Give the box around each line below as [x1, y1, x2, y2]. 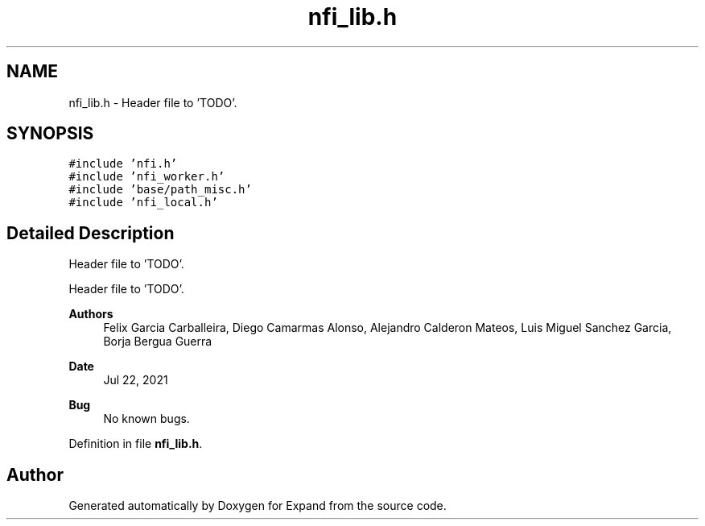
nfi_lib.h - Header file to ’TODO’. [68, 95, 237, 110]
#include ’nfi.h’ [68, 157, 178, 171]
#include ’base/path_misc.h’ [68, 183, 252, 197]
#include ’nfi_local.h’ [68, 196, 218, 209]
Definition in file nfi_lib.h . [68, 437, 203, 451]
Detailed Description [6, 222, 175, 243]
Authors [68, 307, 113, 321]
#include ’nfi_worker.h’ [68, 170, 225, 184]
